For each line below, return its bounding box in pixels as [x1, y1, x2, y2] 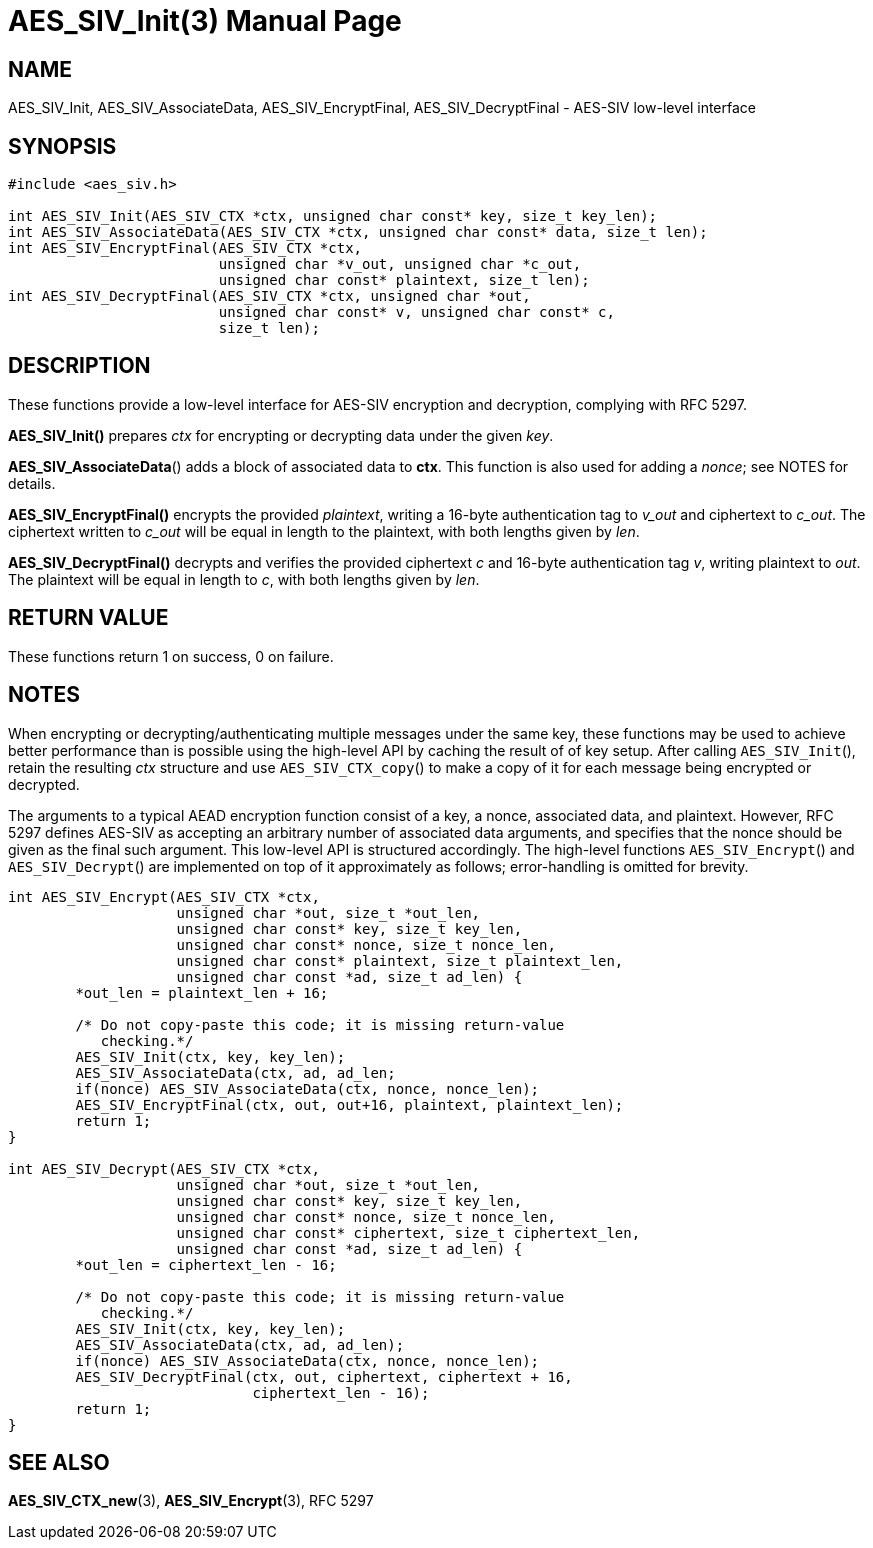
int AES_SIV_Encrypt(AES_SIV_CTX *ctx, [8, 888, 320, 905]
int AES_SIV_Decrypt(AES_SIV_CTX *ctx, [8, 1160, 320, 1177]
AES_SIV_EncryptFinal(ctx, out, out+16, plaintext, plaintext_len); [75, 1096, 624, 1113]
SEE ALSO [8, 1449, 110, 1475]
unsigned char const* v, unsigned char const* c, [218, 304, 615, 321]
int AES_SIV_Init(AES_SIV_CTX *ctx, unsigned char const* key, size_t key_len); [8, 208, 658, 225]
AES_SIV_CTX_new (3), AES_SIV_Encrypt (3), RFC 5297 [8, 1492, 374, 1510]
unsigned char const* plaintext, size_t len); [218, 272, 590, 289]
